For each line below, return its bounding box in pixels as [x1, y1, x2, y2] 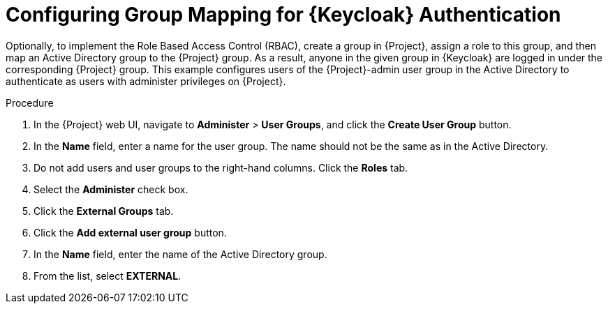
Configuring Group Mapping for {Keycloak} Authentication [6, 3, 561, 27]
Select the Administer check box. [34, 183, 188, 195]
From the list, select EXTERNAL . [34, 269, 181, 282]
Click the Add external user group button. [34, 226, 227, 239]
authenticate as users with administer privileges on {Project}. [6, 75, 286, 87]
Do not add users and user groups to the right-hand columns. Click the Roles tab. [34, 161, 408, 174]
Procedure [6, 96, 54, 109]
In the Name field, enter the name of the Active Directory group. [34, 248, 327, 260]
